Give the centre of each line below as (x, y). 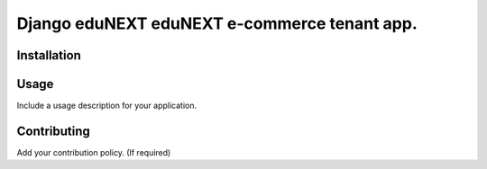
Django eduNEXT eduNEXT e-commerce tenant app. (217, 23)
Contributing (53, 131)
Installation (49, 55)
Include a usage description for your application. (107, 106)
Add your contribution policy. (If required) (94, 152)
